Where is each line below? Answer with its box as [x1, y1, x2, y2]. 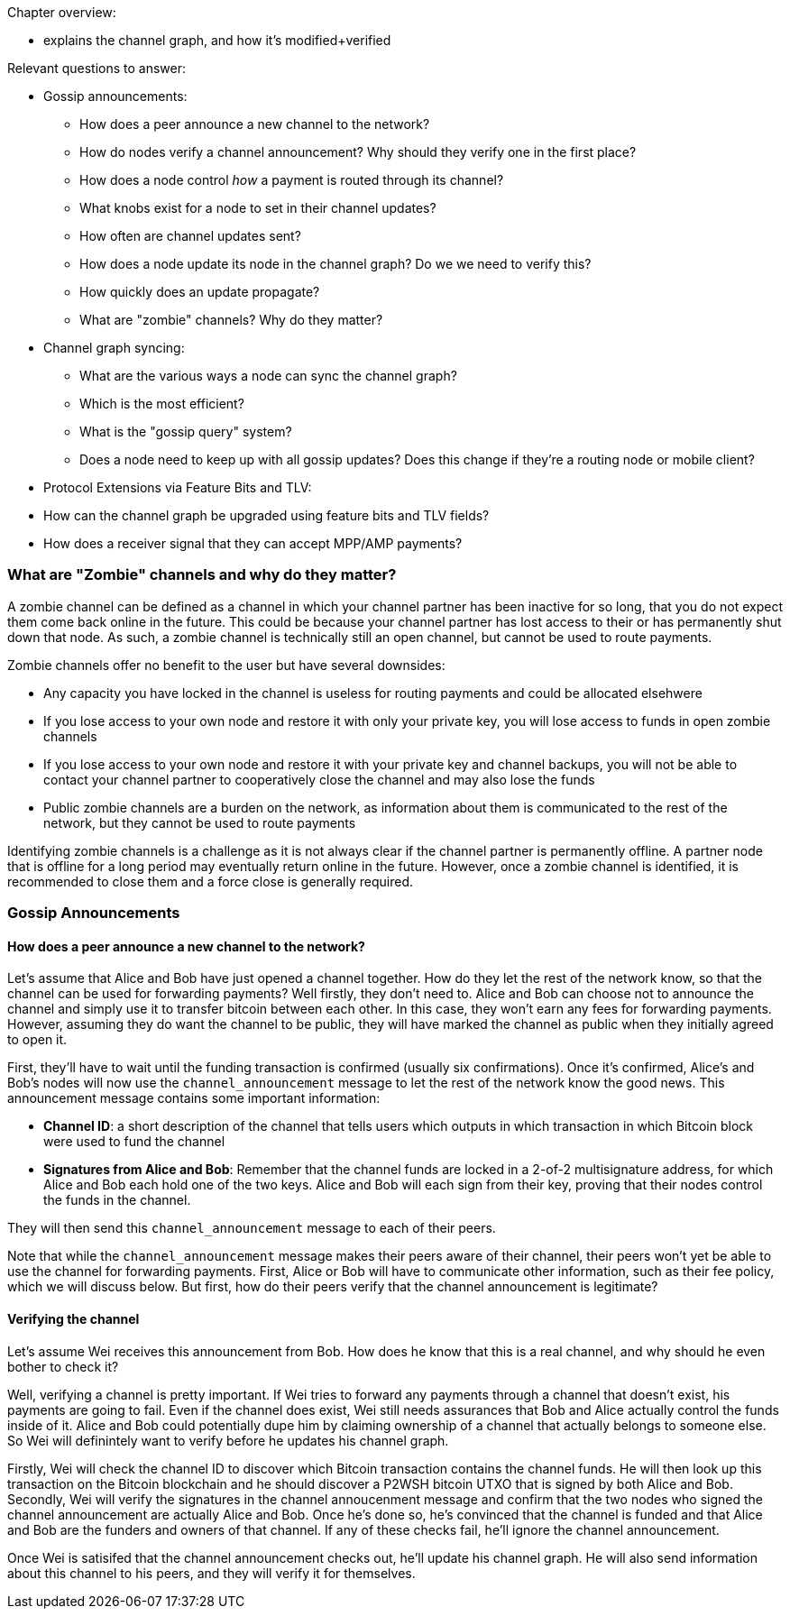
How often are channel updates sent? [79, 228, 301, 243]
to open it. [7, 1032, 68, 1048]
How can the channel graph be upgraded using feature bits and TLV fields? [43, 508, 490, 523]
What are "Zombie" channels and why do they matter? [7, 565, 397, 584]
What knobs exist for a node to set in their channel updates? [79, 200, 436, 216]
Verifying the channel [7, 1310, 140, 1327]
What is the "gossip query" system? [79, 424, 292, 439]
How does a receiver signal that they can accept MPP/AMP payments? [43, 536, 463, 551]
